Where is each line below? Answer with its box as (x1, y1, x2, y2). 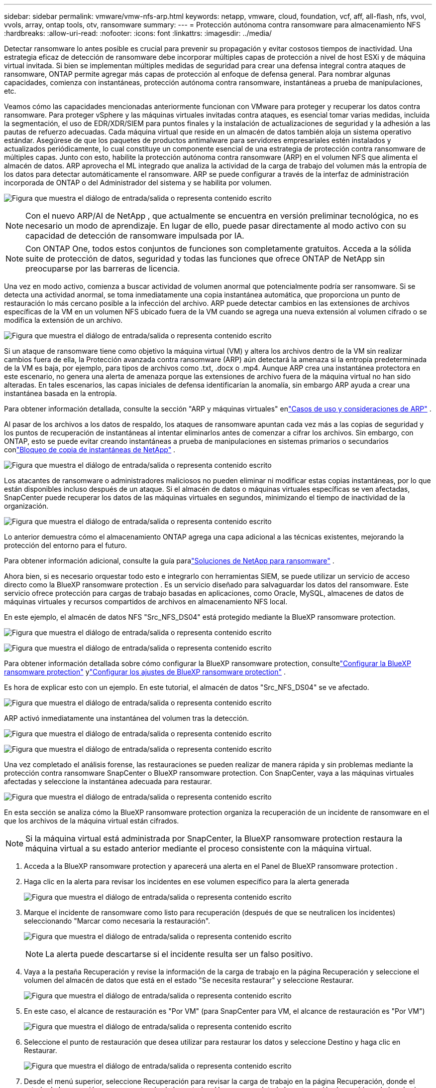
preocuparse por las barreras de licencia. (25, 264, 180, 273)
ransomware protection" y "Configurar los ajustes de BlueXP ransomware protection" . (4, 668, 286, 676)
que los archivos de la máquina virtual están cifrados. (4, 816, 179, 825)
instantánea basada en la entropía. (4, 389, 117, 398)
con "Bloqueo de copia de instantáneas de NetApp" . (4, 445, 176, 454)
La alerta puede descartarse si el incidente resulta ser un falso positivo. (45, 949, 313, 959)
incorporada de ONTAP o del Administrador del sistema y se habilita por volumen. (4, 178, 272, 187)
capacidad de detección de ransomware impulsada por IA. (25, 231, 244, 241)
